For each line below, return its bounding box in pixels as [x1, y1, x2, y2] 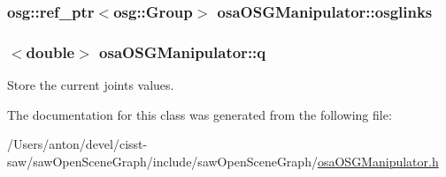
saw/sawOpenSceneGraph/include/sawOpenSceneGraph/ [7, 151, 318, 170]
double [26, 41, 75, 63]
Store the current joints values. [7, 76, 174, 94]
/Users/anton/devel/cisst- [7, 135, 148, 153]
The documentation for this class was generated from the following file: [7, 105, 392, 123]
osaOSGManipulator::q [99, 41, 266, 63]
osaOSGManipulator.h [317, 151, 439, 170]
